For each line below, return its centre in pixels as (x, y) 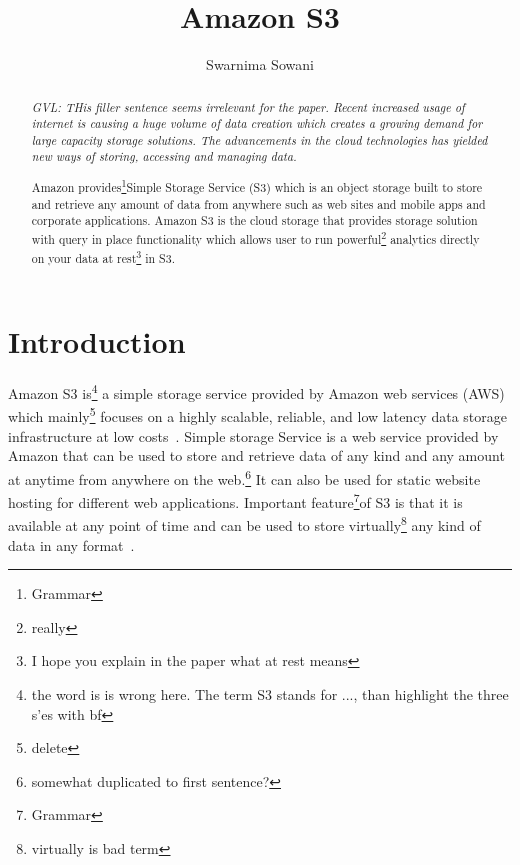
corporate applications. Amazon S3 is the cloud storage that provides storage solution (254, 220)
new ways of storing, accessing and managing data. (164, 156)
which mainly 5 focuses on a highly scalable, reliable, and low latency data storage (257, 415)
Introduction (97, 341)
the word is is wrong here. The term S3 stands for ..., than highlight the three (270, 693)
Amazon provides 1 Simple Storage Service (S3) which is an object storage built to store (257, 185)
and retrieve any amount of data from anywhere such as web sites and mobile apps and (258, 203)
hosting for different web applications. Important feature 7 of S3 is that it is (235, 500)
